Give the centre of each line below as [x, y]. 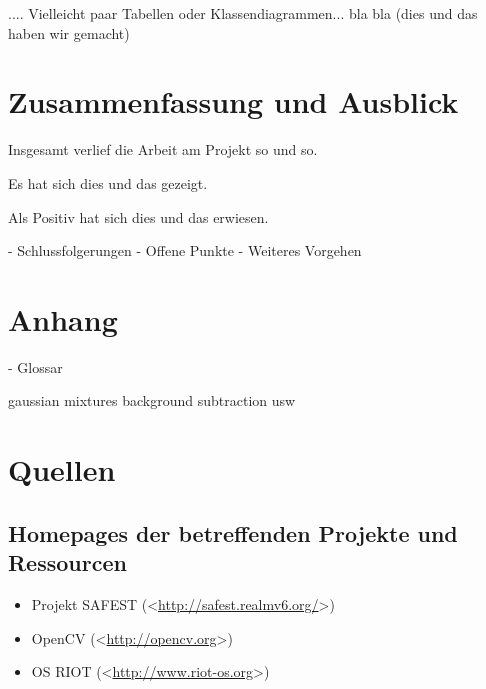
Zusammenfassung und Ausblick [233, 101]
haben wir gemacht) [69, 32]
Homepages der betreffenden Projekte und [233, 532]
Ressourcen [67, 562]
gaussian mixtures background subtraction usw [152, 400]
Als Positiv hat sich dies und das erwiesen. [138, 216]
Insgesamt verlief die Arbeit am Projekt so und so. [163, 149]
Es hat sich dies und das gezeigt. [108, 182]
